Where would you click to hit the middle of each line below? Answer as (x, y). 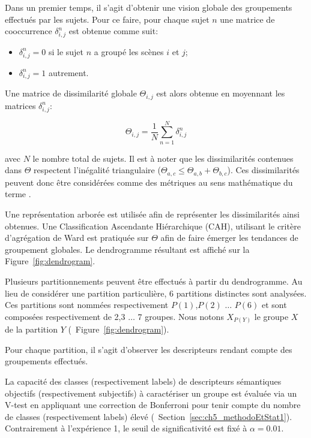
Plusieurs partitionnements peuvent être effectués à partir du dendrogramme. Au (154, 281)
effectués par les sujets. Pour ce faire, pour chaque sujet (107, 19)
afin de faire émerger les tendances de (229, 238)
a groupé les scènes (129, 51)
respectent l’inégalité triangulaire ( (97, 170)
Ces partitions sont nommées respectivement (87, 305)
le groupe (271, 316)
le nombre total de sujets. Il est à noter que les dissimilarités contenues (163, 158)
